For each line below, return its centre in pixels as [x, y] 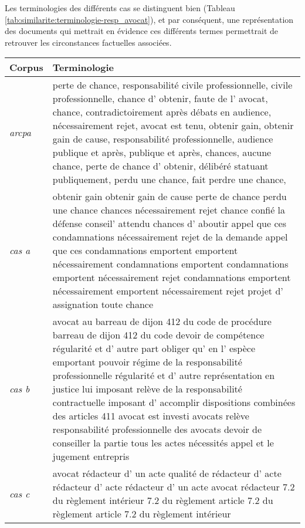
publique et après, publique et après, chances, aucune [162, 153]
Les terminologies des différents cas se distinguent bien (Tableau [120, 8]
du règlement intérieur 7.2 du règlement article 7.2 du [163, 500]
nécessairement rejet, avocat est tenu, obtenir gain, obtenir [173, 126]
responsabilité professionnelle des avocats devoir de [157, 429]
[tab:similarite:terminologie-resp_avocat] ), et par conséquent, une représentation [149, 19]
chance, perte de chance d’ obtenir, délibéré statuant [160, 166]
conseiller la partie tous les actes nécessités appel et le [163, 443]
